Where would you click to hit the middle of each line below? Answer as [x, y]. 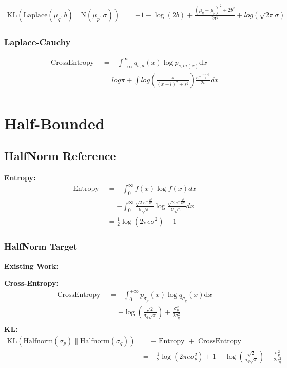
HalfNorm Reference [60, 156]
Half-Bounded [54, 123]
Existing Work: [31, 265]
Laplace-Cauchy [37, 41]
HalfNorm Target [41, 246]
